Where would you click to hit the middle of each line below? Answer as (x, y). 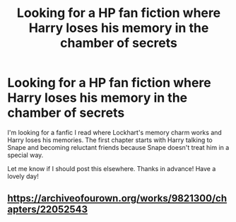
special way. (25, 155)
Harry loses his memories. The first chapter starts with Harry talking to (110, 140)
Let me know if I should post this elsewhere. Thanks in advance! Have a (112, 168)
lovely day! (23, 176)
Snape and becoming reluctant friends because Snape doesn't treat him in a (118, 147)
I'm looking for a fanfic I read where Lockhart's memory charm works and (115, 132)
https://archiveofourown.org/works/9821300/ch (117, 198)
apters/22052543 (48, 210)
